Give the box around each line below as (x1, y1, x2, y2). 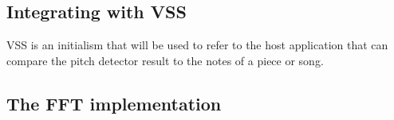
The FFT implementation (6, 91, 222, 115)
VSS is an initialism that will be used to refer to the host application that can (6, 37, 388, 53)
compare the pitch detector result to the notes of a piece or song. (6, 52, 324, 68)
